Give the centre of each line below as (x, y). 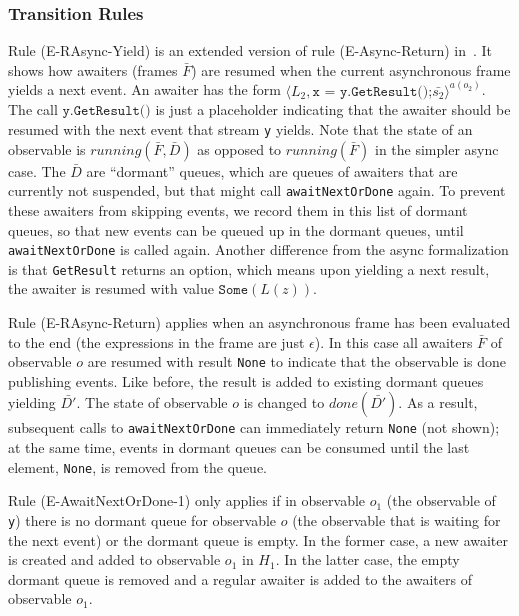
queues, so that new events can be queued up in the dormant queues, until (236, 229)
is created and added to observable (114, 559)
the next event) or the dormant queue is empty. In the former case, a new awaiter (258, 539)
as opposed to (239, 148)
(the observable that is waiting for (396, 519)
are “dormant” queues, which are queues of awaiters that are (272, 170)
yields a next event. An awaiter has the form (144, 89)
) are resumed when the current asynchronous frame (351, 69)
